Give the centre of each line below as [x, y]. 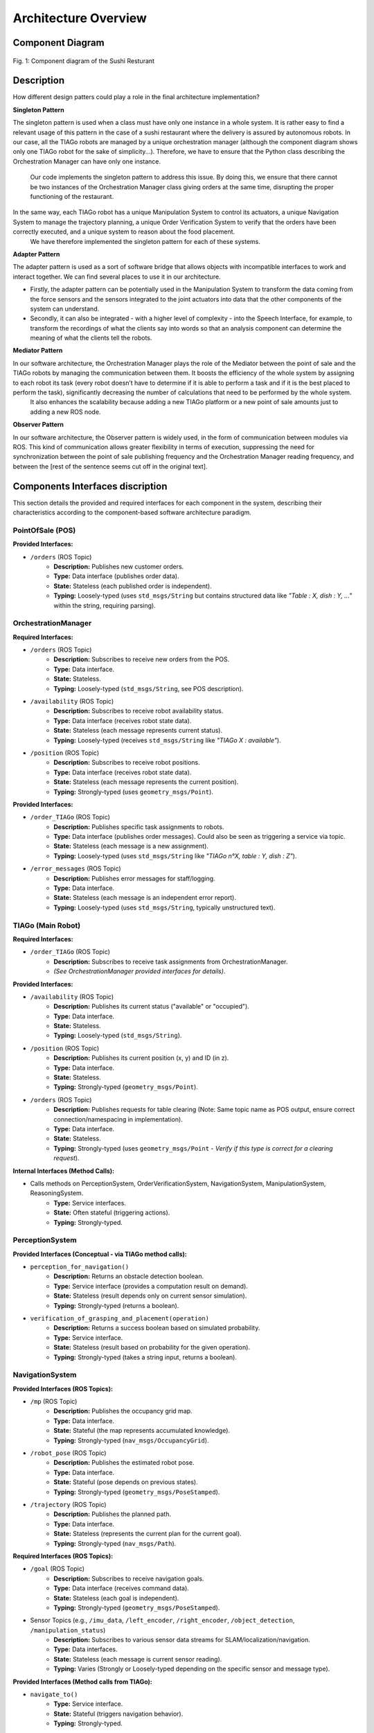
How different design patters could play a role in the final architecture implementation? [136, 97]
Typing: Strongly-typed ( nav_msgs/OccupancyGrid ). [131, 1440]
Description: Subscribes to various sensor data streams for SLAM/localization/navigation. [182, 1640]
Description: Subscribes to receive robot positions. [127, 763]
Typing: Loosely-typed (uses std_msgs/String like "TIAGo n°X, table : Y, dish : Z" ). [175, 855]
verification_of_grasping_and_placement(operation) [120, 1318]
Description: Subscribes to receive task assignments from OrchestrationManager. [171, 961]
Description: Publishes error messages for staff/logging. [134, 878]
